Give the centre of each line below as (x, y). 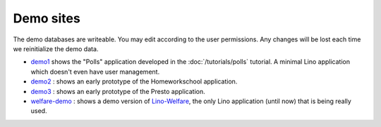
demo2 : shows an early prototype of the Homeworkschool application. (134, 81)
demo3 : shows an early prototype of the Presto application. (118, 91)
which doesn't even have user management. (95, 72)
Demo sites (47, 18)
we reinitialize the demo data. (56, 48)
